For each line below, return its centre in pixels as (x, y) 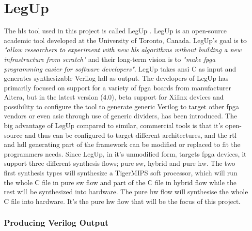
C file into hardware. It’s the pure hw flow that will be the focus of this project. (122, 201)
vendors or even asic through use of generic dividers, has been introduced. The (120, 116)
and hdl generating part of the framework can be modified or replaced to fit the (122, 144)
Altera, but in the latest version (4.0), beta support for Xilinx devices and (114, 97)
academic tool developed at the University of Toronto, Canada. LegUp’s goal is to (125, 40)
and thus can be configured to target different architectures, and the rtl (131, 135)
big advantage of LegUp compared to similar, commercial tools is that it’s (114, 125)
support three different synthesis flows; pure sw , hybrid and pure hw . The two (120, 163)
